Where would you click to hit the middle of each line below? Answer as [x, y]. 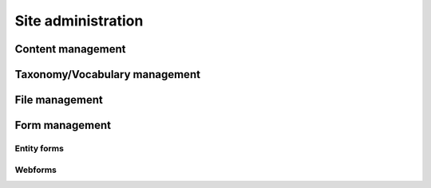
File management [59, 100]
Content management [71, 49]
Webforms [36, 170]
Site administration [79, 21]
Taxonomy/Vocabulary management [108, 74]
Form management [63, 125]
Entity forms [39, 148]
